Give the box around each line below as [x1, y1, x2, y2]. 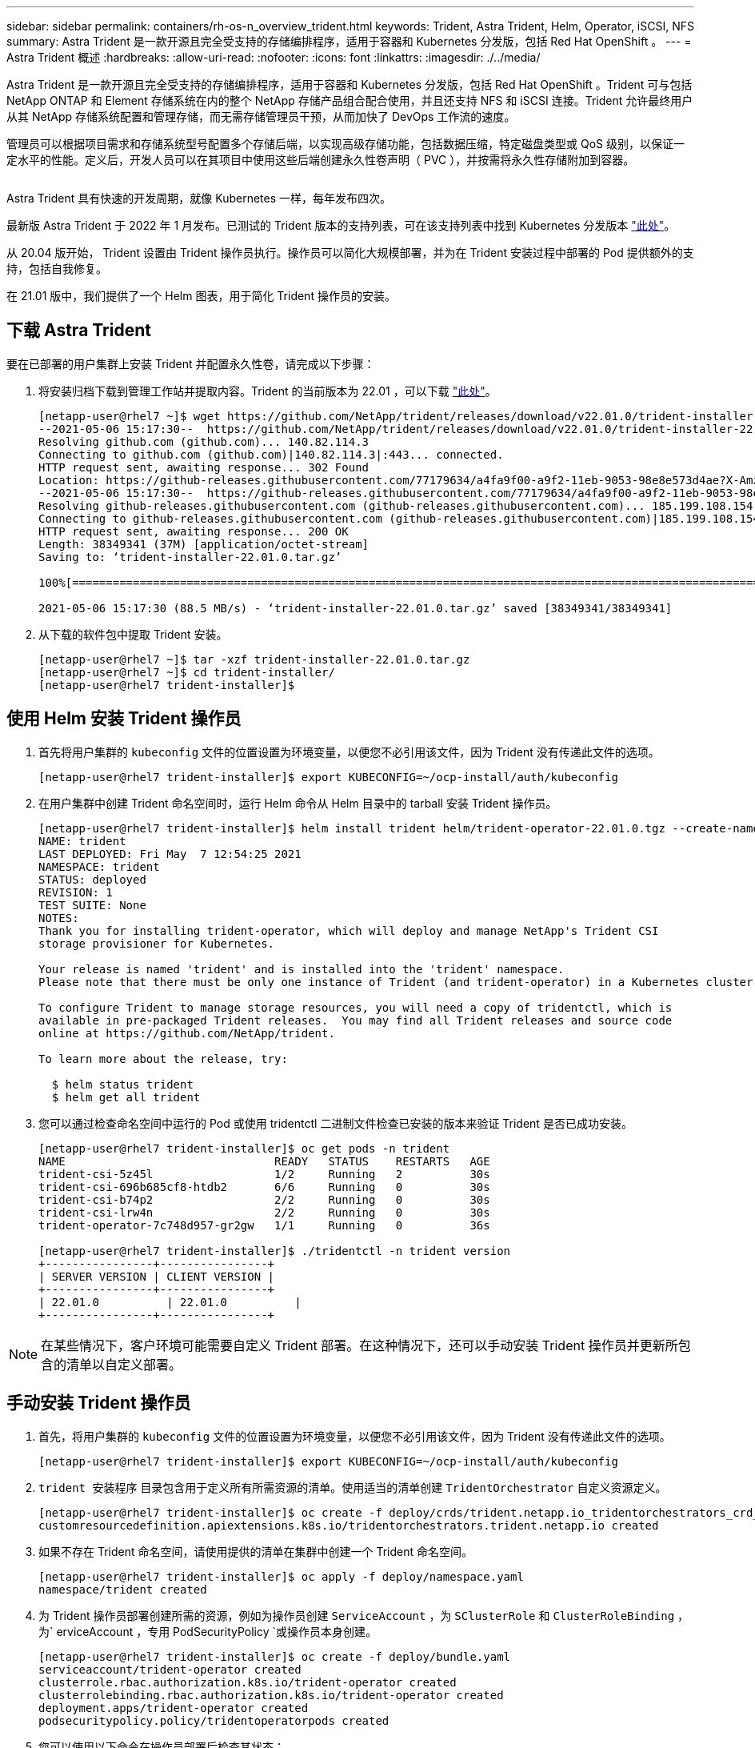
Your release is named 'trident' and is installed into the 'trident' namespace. [38, 962, 565, 976]
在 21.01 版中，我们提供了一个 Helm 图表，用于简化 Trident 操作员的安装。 [6, 289, 396, 303]
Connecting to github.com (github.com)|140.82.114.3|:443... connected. [38, 447, 504, 461]
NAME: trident [38, 834, 126, 848]
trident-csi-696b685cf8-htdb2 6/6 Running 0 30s [38, 1180, 490, 1193]
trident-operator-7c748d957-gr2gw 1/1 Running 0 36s [38, 1218, 490, 1232]
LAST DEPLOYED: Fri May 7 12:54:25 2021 [38, 847, 302, 860]
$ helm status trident [51, 1077, 194, 1091]
